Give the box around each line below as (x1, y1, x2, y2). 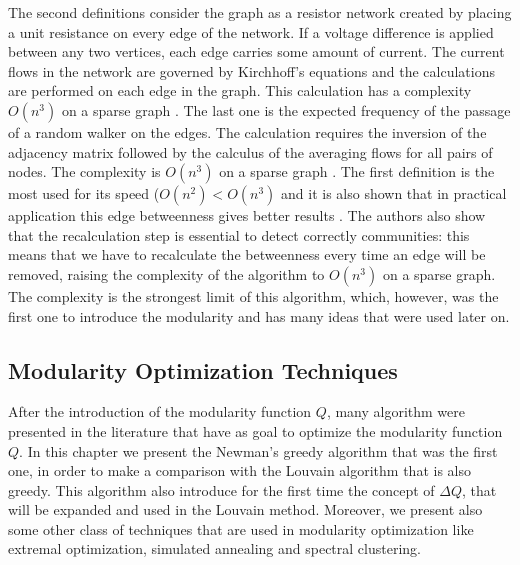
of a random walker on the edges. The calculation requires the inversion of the (8, 121, 487, 142)
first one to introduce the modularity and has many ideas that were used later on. (8, 305, 510, 326)
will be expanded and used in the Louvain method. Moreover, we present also (8, 499, 483, 520)
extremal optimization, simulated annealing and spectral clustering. (8, 538, 421, 559)
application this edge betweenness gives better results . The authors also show (8, 205, 486, 226)
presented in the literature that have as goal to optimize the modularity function (8, 420, 503, 441)
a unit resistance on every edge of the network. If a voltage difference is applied (8, 21, 494, 42)
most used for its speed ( (8, 183, 160, 204)
